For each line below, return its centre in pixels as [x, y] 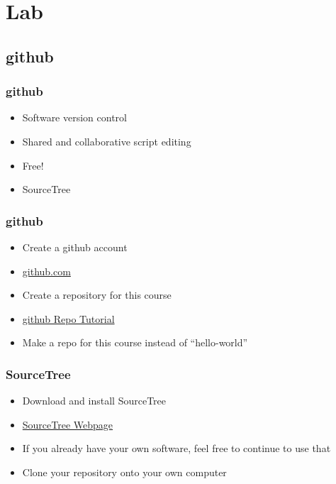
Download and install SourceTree [94, 401]
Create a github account [75, 247]
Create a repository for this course [97, 295]
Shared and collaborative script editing [107, 141]
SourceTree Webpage [68, 424]
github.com [46, 271]
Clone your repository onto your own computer [124, 472]
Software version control [74, 117]
